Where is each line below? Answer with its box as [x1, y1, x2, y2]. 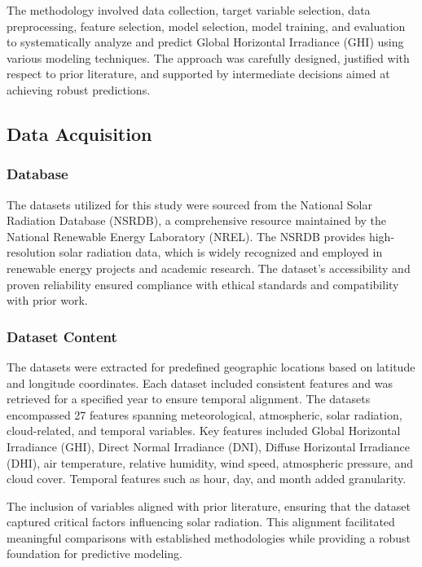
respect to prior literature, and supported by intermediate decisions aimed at [7, 65, 390, 82]
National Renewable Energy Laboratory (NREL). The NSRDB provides [7, 227, 366, 244]
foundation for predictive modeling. [7, 545, 182, 562]
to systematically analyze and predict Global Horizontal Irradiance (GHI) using [7, 33, 404, 51]
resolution [7, 244, 56, 261]
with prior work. [7, 292, 88, 309]
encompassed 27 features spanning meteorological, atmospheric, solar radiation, [7, 406, 402, 423]
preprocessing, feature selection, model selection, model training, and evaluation [7, 17, 406, 34]
